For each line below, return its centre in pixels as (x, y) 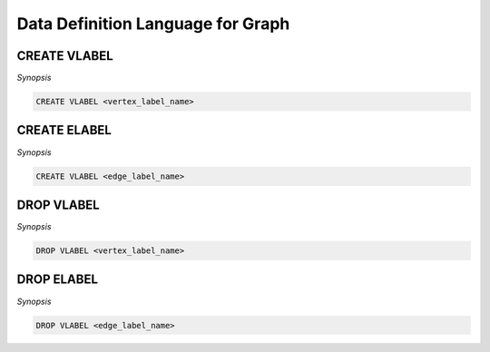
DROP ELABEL (58, 280)
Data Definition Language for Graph (153, 24)
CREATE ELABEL (64, 130)
